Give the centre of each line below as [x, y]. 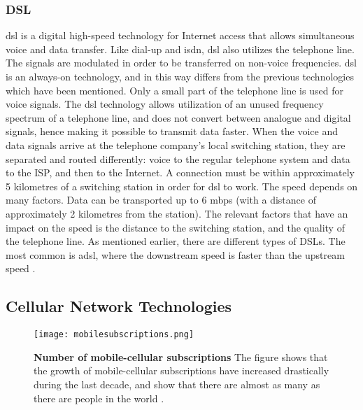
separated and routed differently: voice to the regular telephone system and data [178, 158]
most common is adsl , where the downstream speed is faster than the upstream [175, 254]
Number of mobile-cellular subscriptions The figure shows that [181, 356]
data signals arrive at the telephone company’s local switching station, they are [176, 144]
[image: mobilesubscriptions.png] [114, 335]
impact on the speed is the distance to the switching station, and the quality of [175, 227]
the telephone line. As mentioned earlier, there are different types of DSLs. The [176, 241]
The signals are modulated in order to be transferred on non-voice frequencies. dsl [181, 63]
